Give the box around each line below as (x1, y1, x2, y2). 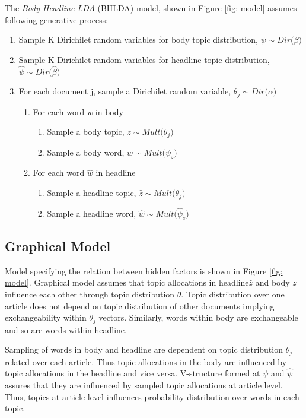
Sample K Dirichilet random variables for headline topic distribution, (18, 53, 270, 65)
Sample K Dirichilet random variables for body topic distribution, (18, 33, 258, 46)
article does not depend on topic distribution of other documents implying (5, 299, 275, 312)
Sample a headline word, (47, 207, 136, 219)
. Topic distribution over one (181, 287, 285, 300)
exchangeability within (5, 311, 87, 324)
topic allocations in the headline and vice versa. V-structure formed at (5, 367, 260, 379)
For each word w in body (33, 105, 123, 118)
